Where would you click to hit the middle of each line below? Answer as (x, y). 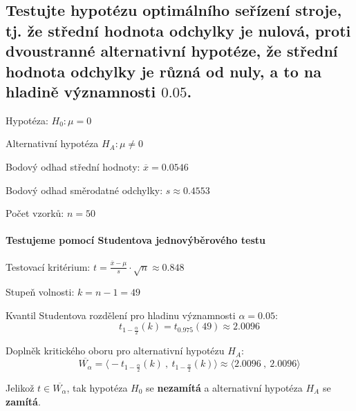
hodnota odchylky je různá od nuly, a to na (163, 71)
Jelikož (20, 387)
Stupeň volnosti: (40, 292)
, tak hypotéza (97, 387)
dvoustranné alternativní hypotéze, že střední (172, 51)
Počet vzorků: (35, 213)
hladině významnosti (81, 91)
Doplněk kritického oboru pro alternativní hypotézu (115, 351)
